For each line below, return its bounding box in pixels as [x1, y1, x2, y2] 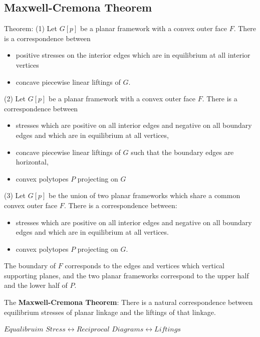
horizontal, [16, 156, 49, 167]
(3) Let [4, 190, 26, 201]
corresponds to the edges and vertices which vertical [65, 260, 225, 271]
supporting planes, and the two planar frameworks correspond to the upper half [4, 270, 249, 280]
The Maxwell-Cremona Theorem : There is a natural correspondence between [4, 297, 253, 307]
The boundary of [4, 260, 56, 271]
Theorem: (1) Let [4, 23, 57, 34]
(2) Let [4, 93, 26, 104]
